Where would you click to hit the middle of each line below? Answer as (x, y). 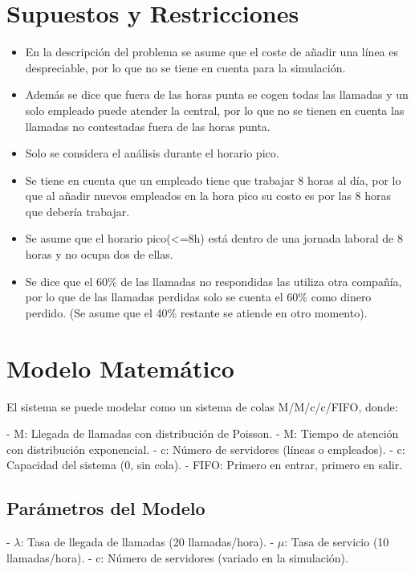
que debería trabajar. (77, 211)
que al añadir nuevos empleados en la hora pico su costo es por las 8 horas (208, 196)
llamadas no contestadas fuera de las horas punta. (148, 126)
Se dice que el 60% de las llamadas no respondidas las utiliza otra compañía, (214, 281)
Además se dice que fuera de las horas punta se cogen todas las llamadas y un (217, 94)
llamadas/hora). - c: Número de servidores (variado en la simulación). (177, 557)
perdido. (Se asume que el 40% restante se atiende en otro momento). (196, 312)
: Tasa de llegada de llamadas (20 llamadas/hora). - (147, 542)
